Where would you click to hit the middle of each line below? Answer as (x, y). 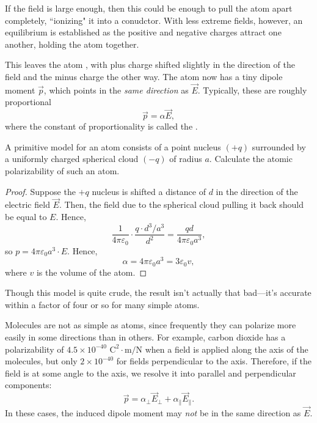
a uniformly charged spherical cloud (72, 159)
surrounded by (279, 146)
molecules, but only (41, 361)
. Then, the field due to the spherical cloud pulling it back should (181, 204)
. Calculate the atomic (251, 159)
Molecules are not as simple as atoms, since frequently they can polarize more (151, 325)
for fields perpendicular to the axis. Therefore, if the (214, 361)
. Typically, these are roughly (252, 90)
